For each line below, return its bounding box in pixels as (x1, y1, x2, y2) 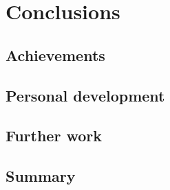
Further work (6, 125, 102, 146)
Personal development (6, 84, 165, 106)
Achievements (6, 44, 105, 65)
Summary (6, 165, 76, 187)
